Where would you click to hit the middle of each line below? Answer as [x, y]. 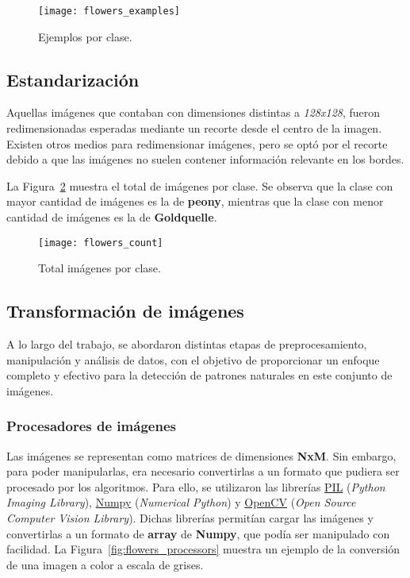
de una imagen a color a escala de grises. [105, 564]
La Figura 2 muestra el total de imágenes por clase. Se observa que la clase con [200, 185]
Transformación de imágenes [125, 311]
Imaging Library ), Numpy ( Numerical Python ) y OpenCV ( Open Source [181, 502]
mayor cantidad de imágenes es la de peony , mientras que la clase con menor [195, 201]
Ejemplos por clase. [85, 36]
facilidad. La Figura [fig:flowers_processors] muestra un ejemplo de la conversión [203, 549]
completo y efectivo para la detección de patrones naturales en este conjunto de [199, 375]
